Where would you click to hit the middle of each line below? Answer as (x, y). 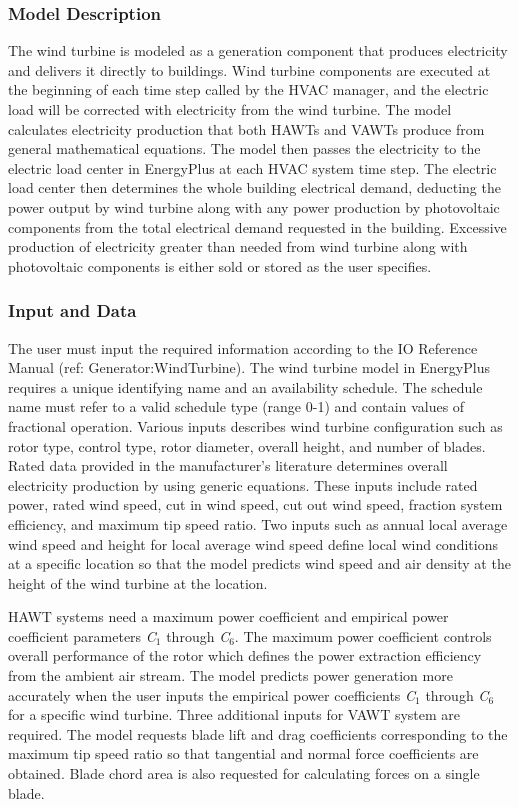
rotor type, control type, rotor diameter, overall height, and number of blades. (247, 445)
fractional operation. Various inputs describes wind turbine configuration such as (255, 425)
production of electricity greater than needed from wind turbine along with (238, 246)
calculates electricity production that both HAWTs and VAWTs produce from (246, 128)
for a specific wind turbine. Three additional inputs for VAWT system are (234, 714)
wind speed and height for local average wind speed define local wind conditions (253, 543)
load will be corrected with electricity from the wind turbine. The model (230, 109)
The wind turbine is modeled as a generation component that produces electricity (258, 50)
